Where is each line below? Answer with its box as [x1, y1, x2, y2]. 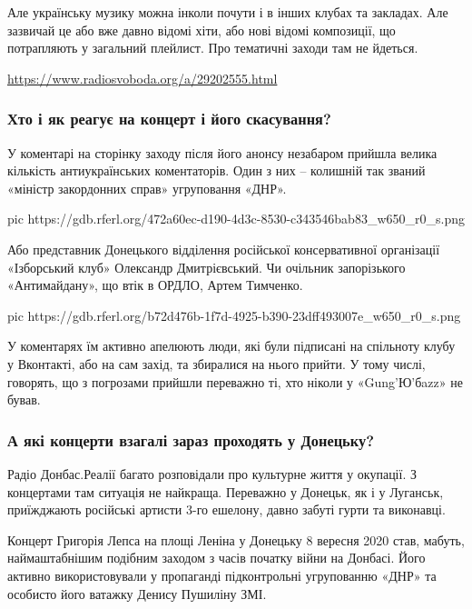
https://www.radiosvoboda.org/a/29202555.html [7, 68, 278, 87]
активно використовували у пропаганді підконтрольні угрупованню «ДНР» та [7, 565, 437, 584]
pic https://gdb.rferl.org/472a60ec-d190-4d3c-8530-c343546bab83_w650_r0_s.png [7, 209, 465, 228]
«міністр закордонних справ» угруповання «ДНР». [7, 178, 287, 197]
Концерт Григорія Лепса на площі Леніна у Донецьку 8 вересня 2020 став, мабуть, [7, 530, 465, 549]
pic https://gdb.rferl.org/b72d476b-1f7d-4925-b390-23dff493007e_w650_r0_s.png [7, 305, 461, 324]
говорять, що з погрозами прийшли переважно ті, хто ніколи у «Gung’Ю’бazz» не [7, 372, 463, 391]
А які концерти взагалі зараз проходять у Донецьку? [7, 428, 375, 451]
